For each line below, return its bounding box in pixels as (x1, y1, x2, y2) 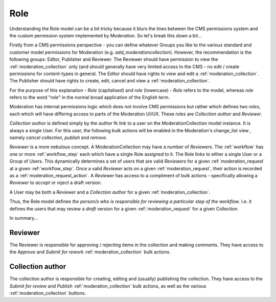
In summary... (9, 215, 38, 221)
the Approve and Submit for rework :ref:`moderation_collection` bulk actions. (9, 249, 171, 255)
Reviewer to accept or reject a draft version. (9, 179, 102, 186)
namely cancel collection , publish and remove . (9, 134, 107, 141)
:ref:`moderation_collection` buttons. (9, 290, 86, 296)
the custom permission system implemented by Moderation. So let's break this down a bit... (9, 32, 202, 38)
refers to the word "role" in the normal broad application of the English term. (9, 95, 170, 101)
